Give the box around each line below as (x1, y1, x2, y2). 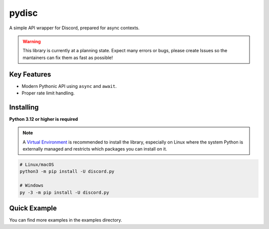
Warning (22, 38, 41, 44)
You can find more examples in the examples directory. (9, 217, 122, 223)
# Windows (19, 183, 44, 188)
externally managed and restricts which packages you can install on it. (22, 146, 167, 152)
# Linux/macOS (19, 162, 54, 167)
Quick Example (9, 204, 57, 213)
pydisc (9, 7, 38, 18)
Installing (9, 103, 39, 111)
